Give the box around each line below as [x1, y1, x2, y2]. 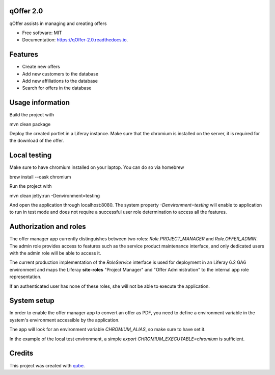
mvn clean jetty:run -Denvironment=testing [9, 192, 100, 198]
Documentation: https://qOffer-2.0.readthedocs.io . [22, 37, 128, 43]
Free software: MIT [22, 30, 62, 36]
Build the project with [9, 112, 54, 118]
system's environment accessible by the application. [9, 317, 120, 323]
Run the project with [9, 183, 52, 189]
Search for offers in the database [22, 85, 92, 91]
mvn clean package [9, 121, 51, 127]
